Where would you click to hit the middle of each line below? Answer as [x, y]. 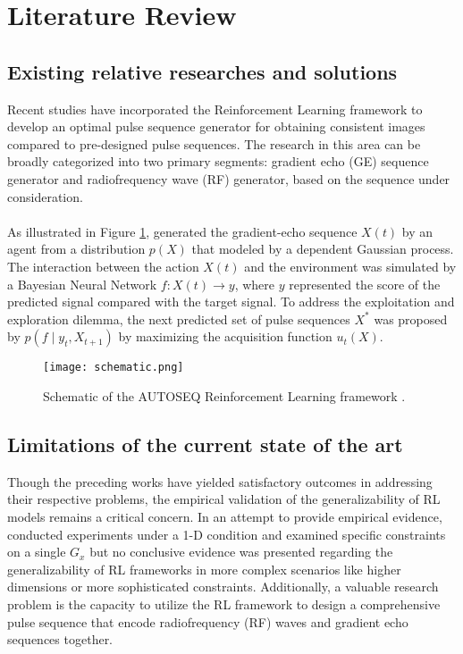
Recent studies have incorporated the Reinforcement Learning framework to [215, 109]
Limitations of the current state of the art [205, 444]
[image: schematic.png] [114, 368]
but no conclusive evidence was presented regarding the [241, 552]
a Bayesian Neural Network [82, 284]
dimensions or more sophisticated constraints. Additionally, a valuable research [223, 587]
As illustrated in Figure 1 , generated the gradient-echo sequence [182, 231]
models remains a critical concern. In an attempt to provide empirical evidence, [225, 516]
